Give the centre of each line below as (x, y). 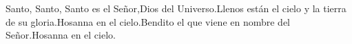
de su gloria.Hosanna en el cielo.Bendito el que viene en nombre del (148, 21)
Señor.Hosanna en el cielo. (61, 35)
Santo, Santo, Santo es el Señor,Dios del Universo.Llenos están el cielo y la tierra (176, 8)
